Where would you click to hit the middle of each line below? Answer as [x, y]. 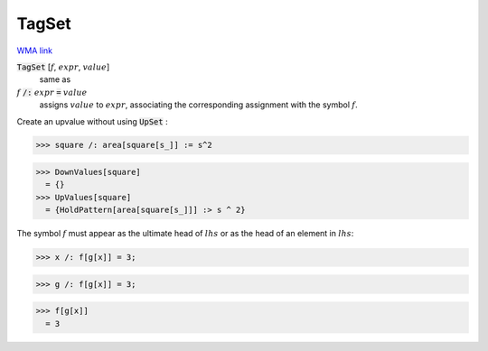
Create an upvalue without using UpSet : [92, 121]
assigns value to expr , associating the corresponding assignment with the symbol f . [199, 105]
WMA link [35, 51]
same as [55, 79]
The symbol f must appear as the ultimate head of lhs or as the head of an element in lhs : [185, 234]
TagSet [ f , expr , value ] [63, 67]
